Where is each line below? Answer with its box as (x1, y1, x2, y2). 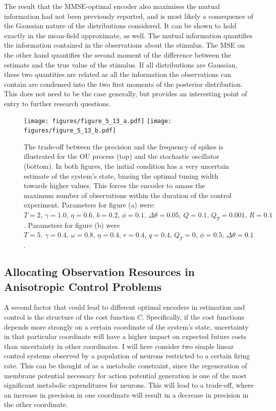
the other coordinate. (4, 399, 68, 410)
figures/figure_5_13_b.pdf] (24, 127, 116, 135)
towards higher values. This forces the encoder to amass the (24, 180, 205, 191)
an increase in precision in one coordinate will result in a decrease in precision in (4, 389, 249, 400)
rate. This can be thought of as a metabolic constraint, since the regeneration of (4, 360, 247, 370)
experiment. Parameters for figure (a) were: (24, 200, 155, 210)
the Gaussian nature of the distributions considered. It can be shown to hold (4, 20, 236, 31)
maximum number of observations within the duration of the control (24, 190, 232, 200)
